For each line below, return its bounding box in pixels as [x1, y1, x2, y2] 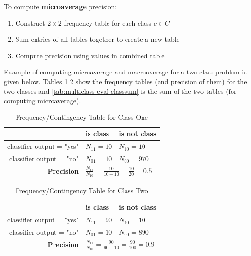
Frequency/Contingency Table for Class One [16, 111, 148, 122]
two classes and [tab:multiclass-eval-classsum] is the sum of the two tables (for [4, 86, 237, 96]
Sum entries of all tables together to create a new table [15, 34, 179, 44]
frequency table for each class [64, 18, 151, 28]
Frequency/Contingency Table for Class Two [15, 185, 148, 195]
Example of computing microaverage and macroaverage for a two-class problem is [4, 67, 247, 77]
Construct [15, 18, 45, 28]
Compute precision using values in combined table [15, 50, 165, 60]
